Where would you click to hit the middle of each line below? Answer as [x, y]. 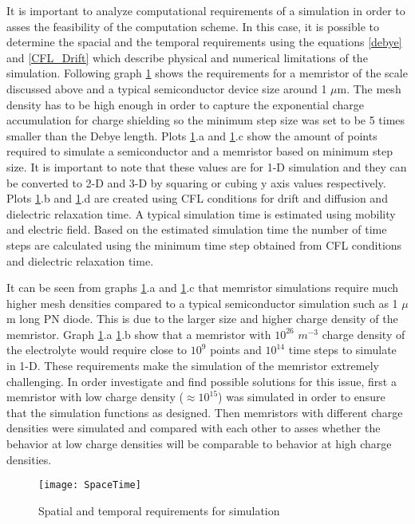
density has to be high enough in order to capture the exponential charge [185, 104]
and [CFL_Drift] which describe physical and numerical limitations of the [187, 57]
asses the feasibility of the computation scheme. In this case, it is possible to [193, 26]
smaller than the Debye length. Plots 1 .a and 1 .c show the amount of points [192, 135]
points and [236, 350]
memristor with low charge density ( [95, 397]
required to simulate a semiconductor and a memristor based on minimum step [200, 151]
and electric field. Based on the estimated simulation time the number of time [197, 229]
